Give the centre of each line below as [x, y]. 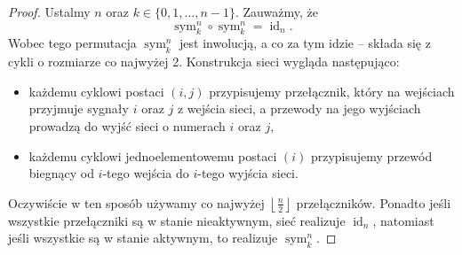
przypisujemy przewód [371, 155]
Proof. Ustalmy [49, 12]
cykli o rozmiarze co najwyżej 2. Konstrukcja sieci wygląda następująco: [204, 62]
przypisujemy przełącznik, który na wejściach [332, 91]
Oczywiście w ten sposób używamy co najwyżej [136, 202]
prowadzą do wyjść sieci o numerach [127, 126]
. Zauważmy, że [277, 12]
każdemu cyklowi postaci [96, 91]
